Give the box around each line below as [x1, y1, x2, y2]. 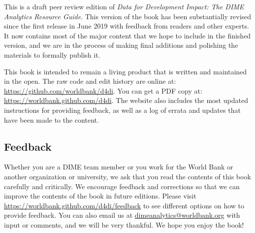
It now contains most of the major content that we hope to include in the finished [4, 30, 251, 40]
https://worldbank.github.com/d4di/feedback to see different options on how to [4, 200, 245, 210]
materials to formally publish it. [4, 49, 100, 60]
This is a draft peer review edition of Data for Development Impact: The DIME [4, 1, 244, 11]
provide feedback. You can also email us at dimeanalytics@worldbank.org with [4, 210, 240, 220]
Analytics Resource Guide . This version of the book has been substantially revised [4, 11, 252, 21]
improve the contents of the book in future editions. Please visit [4, 191, 196, 201]
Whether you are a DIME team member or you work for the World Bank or [4, 162, 233, 172]
